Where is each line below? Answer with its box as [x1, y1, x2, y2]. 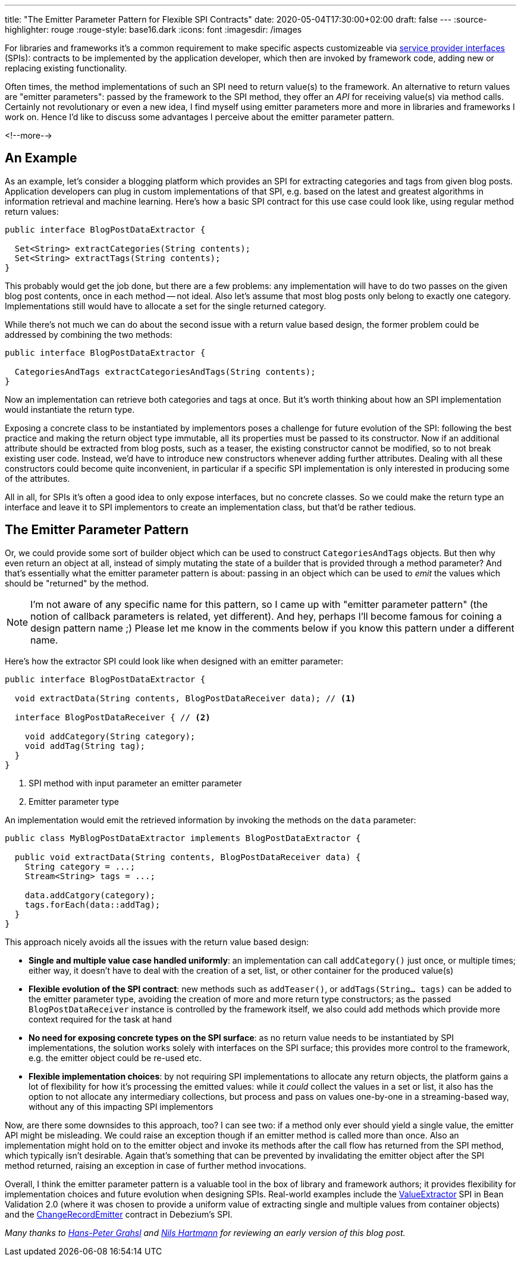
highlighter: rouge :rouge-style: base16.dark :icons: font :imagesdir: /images [5, 24, 302, 34]
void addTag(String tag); [24, 741, 146, 751]
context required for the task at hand [29, 1014, 172, 1024]
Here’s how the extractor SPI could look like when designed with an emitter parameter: [5, 655, 343, 666]
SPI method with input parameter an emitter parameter [29, 777, 242, 788]
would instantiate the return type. [5, 404, 135, 415]
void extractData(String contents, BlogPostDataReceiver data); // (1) [14, 693, 356, 703]
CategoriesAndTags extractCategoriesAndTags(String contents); [14, 366, 316, 377]
